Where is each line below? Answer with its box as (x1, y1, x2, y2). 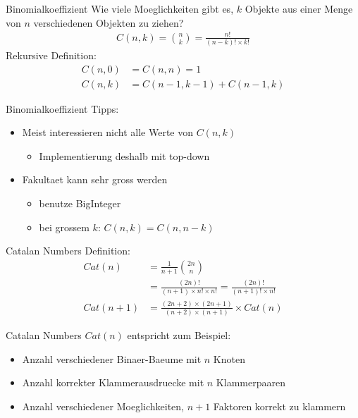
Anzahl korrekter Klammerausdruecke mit (22, 375, 204, 390)
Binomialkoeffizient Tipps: (6, 101, 119, 116)
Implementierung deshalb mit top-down (39, 148, 210, 163)
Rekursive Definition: (6, 48, 97, 63)
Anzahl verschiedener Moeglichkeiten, (22, 398, 185, 413)
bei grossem (39, 219, 89, 234)
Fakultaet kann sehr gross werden (22, 172, 168, 187)
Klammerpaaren (216, 375, 285, 390)
